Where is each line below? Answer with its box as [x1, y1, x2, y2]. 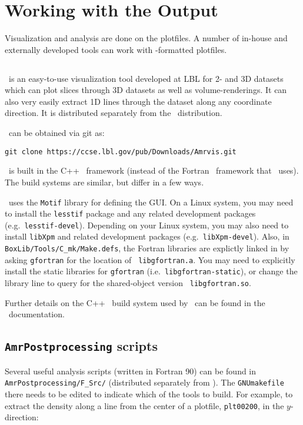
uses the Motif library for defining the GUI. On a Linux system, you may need [8, 195, 294, 208]
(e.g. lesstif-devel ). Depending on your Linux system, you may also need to [5, 218, 289, 231]
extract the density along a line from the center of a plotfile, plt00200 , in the [5, 399, 284, 411]
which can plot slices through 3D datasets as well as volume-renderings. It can [5, 84, 287, 96]
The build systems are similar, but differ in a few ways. [5, 175, 204, 188]
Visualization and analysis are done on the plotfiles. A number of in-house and [5, 32, 288, 44]
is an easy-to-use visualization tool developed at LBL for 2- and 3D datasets [8, 72, 284, 84]
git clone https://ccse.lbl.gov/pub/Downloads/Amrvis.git [5, 147, 237, 156]
